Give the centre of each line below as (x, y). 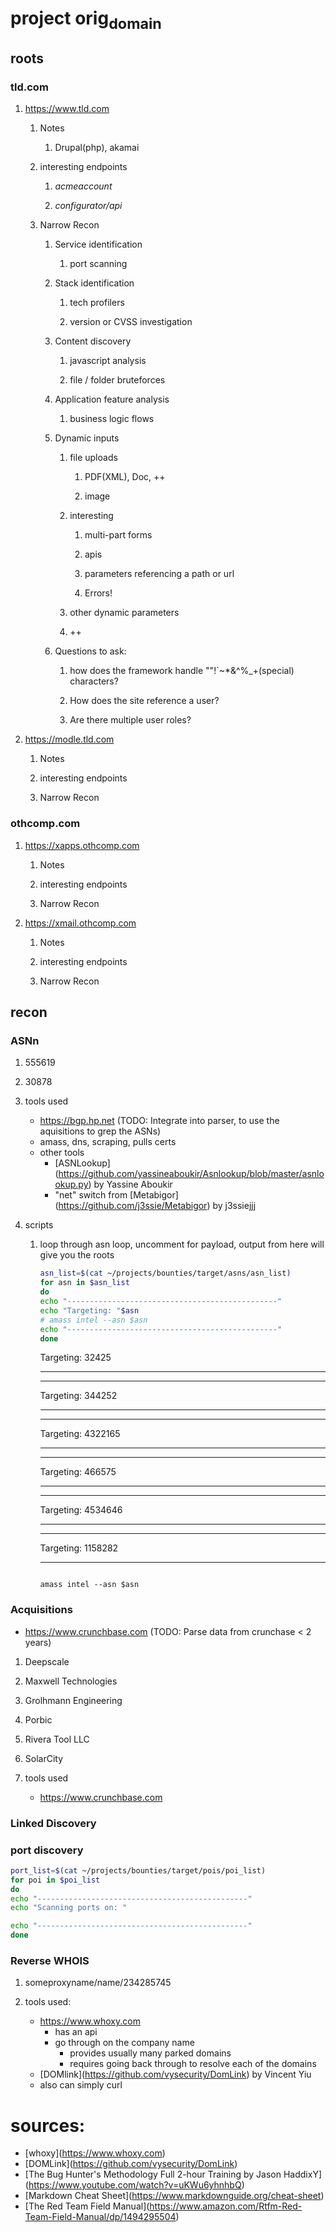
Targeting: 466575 (78, 1472)
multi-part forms (118, 535)
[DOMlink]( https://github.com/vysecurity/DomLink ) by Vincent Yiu (175, 2074)
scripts (39, 1225)
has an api (76, 2032)
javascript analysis (108, 361)
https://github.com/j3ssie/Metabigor (133, 1206)
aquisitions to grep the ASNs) (100, 1131)
